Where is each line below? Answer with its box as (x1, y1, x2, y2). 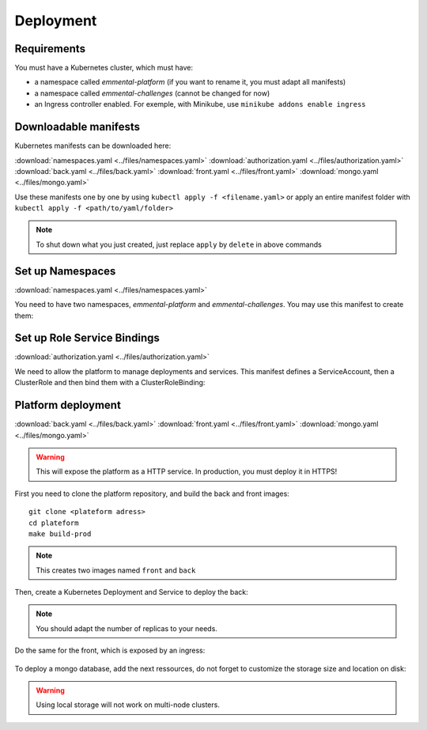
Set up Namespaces (14, 264, 116, 278)
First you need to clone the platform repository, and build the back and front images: (14, 489, 290, 498)
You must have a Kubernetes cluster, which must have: (14, 63, 194, 73)
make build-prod (28, 529, 92, 538)
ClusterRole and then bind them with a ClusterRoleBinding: (14, 378, 206, 388)
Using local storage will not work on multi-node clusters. (36, 700, 221, 709)
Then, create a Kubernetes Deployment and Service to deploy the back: (14, 588, 248, 597)
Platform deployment (14, 399, 122, 412)
